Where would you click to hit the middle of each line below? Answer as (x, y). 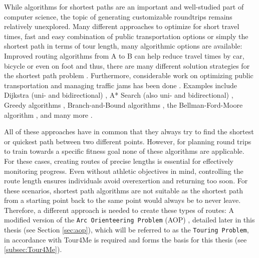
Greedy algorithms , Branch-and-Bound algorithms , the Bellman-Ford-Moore (123, 104)
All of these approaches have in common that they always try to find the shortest (129, 132)
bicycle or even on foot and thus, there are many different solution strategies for (127, 65)
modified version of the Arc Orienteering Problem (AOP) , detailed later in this (129, 220)
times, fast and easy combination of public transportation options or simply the (126, 36)
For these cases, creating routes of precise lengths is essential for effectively (119, 161)
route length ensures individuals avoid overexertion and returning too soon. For (126, 181)
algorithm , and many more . (48, 114)
